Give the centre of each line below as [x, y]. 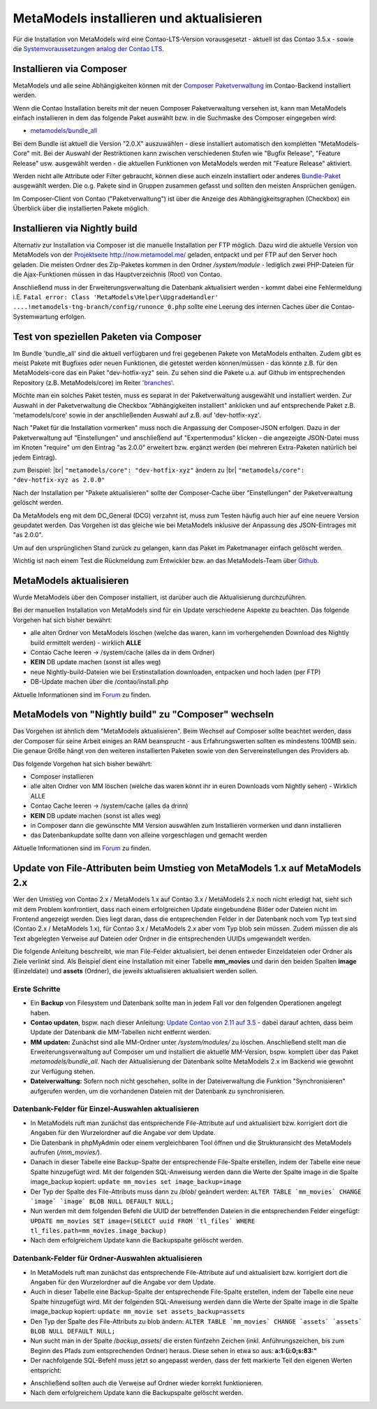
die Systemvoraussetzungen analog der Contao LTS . [88, 48]
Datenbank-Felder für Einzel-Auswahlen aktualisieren [106, 1109]
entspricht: [46, 1370]
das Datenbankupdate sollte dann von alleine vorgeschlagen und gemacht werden [149, 835]
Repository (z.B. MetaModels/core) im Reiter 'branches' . [94, 382]
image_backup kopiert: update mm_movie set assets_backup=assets [138, 1312]
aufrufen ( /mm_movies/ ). [66, 1152]
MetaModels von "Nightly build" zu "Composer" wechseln [143, 714]
